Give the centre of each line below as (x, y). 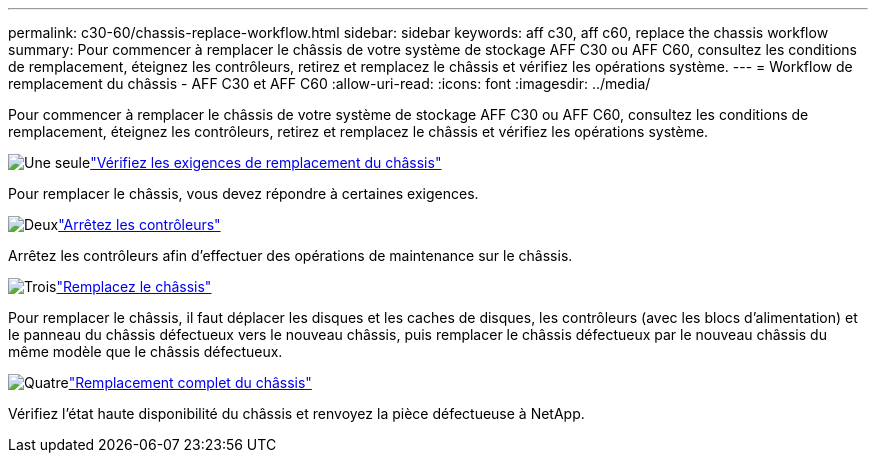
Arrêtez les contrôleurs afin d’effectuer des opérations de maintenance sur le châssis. (290, 255)
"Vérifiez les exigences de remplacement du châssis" (266, 162)
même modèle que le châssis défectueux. (145, 351)
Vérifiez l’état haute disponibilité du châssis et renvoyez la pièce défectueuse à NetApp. (296, 413)
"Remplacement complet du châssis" (190, 382)
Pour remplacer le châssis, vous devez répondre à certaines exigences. (243, 193)
